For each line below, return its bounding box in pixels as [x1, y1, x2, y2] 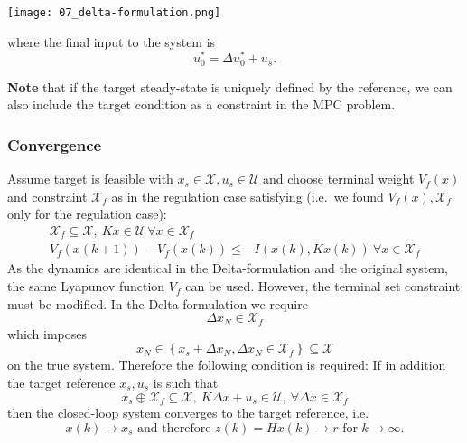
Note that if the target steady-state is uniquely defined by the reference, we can [7, 77, 453, 96]
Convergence [7, 133, 102, 156]
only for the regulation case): [7, 204, 167, 223]
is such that [153, 372, 219, 391]
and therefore [137, 421, 211, 435]
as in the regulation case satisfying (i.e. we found [111, 186, 384, 205]
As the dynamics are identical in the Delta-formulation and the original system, [7, 259, 448, 278]
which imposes [7, 324, 88, 343]
